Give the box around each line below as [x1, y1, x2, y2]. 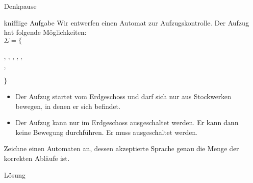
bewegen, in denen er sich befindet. [15, 101, 121, 111]
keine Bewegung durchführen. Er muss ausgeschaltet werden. [15, 127, 198, 137]
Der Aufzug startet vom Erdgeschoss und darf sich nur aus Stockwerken [15, 91, 231, 101]
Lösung [4, 169, 25, 180]
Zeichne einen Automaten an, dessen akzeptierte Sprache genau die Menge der [4, 143, 239, 154]
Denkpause [4, 1, 37, 11]
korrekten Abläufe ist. [4, 153, 70, 163]
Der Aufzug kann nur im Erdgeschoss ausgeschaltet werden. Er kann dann [15, 117, 239, 128]
